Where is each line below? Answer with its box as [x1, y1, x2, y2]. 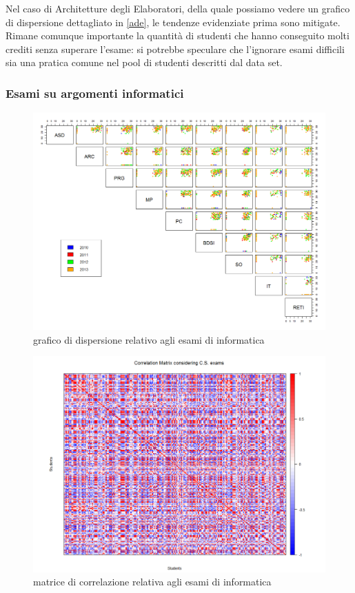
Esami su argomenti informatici [6, 84, 184, 101]
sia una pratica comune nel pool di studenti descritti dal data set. [6, 55, 283, 70]
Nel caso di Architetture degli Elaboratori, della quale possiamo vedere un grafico [6, 1, 350, 15]
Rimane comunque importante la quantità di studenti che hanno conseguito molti [6, 28, 349, 43]
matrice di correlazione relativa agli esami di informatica [33, 574, 272, 589]
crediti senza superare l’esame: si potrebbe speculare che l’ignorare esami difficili [6, 41, 345, 56]
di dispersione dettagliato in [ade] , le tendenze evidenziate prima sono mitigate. [6, 14, 341, 29]
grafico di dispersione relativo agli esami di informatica [33, 332, 265, 346]
